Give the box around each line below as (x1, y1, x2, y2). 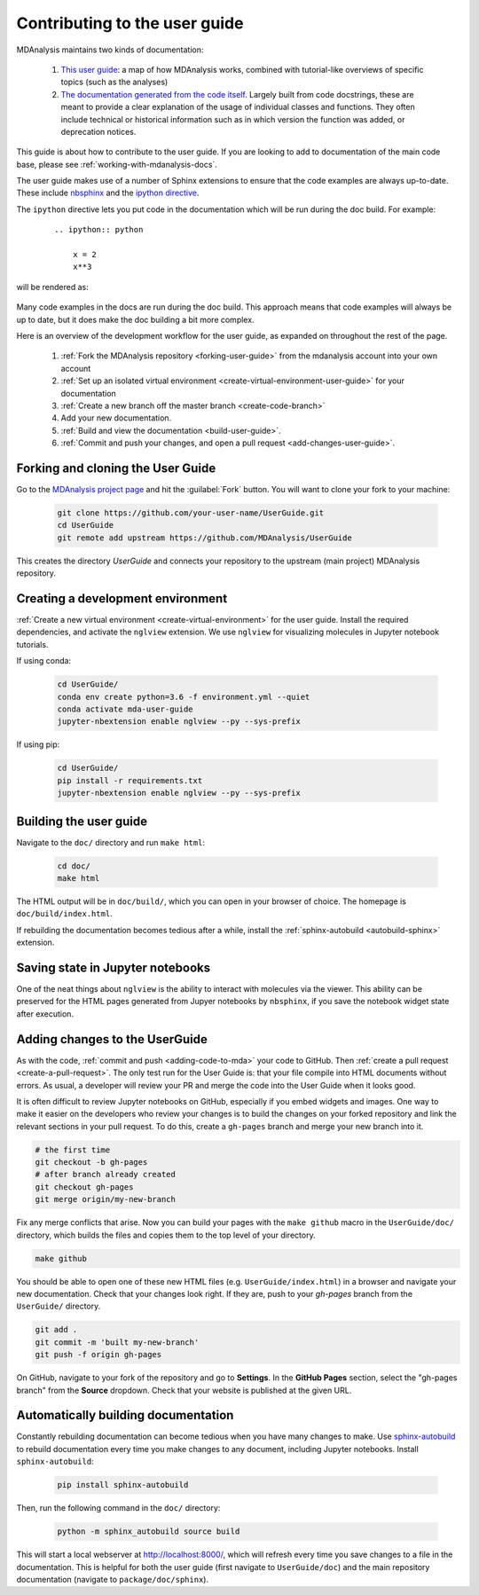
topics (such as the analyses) (60, 76, 169, 88)
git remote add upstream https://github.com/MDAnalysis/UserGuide (57, 532, 352, 543)
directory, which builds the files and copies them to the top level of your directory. (16, 1230, 316, 1240)
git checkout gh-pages (35, 1182, 134, 1192)
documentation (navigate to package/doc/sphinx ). (16, 1574, 208, 1584)
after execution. (16, 1008, 75, 1019)
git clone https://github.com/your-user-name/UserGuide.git (57, 507, 325, 518)
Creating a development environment (16, 591, 228, 606)
